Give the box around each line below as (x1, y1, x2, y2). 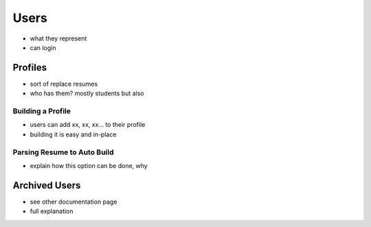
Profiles (12, 62, 47, 73)
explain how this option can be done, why (30, 161, 148, 169)
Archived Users (12, 179, 81, 191)
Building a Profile (12, 106, 71, 116)
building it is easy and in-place (30, 130, 117, 139)
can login (30, 43, 56, 51)
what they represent (30, 34, 87, 43)
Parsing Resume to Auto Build (12, 147, 114, 157)
